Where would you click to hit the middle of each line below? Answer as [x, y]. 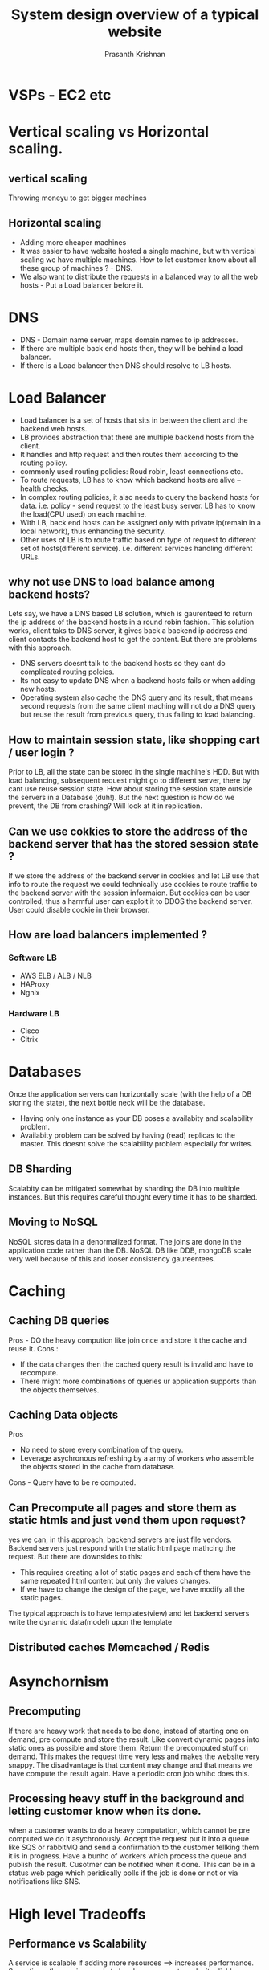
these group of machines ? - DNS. [76, 268]
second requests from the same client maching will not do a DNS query [138, 706]
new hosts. [38, 689]
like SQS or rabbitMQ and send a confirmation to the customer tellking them [134, 1847]
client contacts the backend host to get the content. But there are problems [133, 640]
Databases [45, 1072]
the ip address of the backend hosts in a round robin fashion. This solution [131, 622]
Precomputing [45, 1712]
